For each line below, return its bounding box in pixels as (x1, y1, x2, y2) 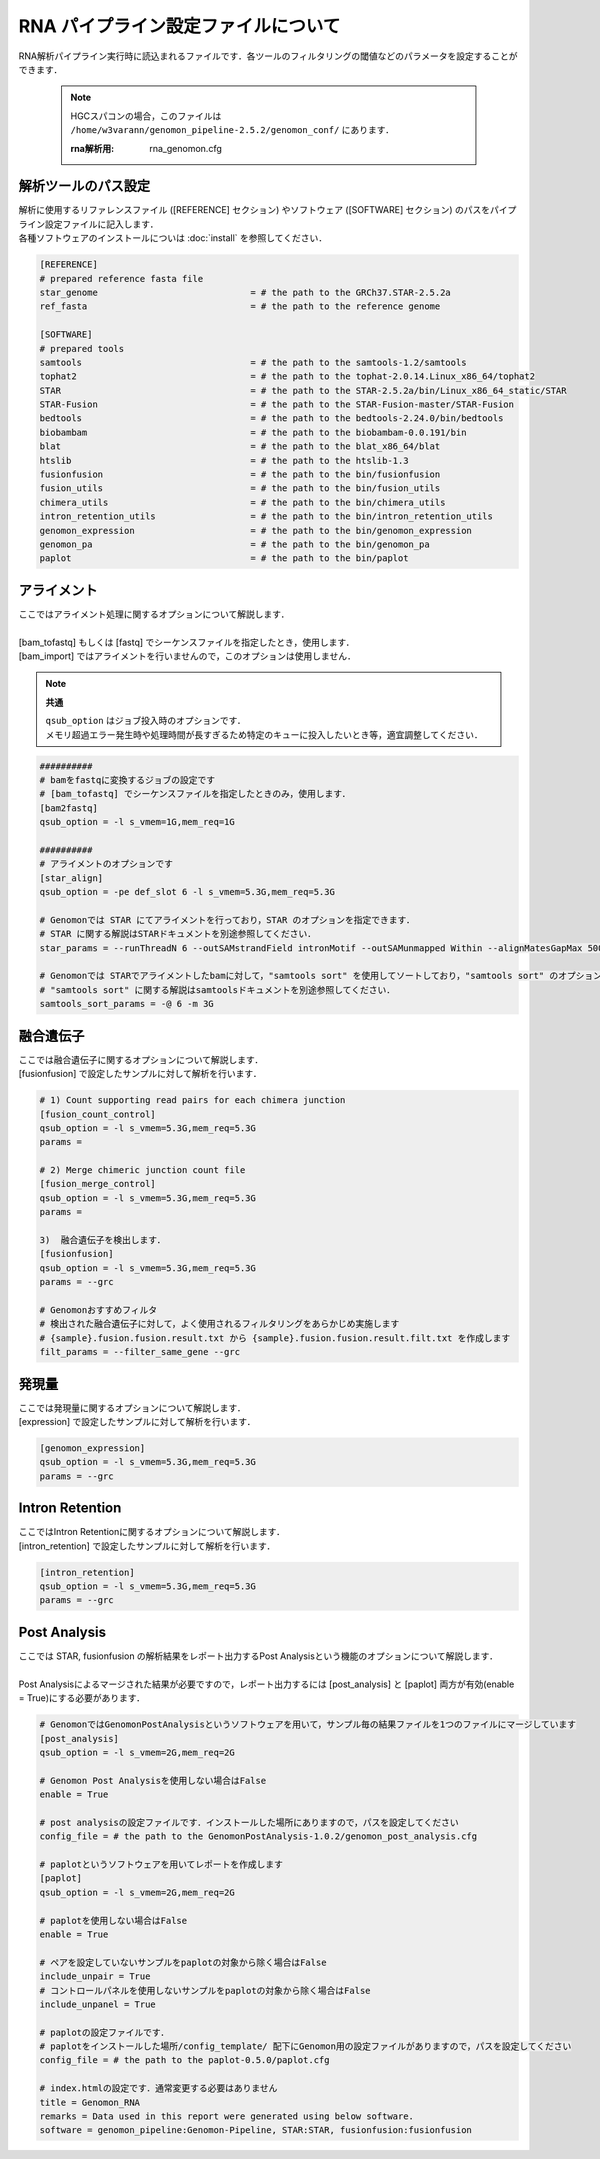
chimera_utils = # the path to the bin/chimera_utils (39, 496, 446, 508)
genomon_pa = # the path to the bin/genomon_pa (39, 538, 430, 550)
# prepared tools (39, 343, 125, 354)
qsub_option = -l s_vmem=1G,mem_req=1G (39, 816, 235, 828)
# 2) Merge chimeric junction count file (39, 1165, 246, 1176)
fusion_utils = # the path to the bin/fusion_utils (39, 483, 441, 494)
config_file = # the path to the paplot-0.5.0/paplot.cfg (39, 2055, 330, 2066)
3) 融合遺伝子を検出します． (39, 1235, 166, 1246)
